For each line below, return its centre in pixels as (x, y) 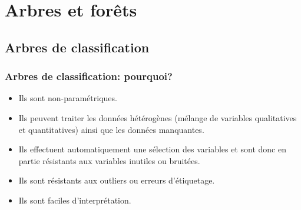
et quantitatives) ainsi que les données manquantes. (111, 129)
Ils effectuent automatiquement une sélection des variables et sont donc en (152, 149)
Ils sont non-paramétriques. (68, 98)
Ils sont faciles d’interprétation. (75, 200)
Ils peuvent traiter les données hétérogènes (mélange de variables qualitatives (158, 117)
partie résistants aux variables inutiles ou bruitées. (109, 160)
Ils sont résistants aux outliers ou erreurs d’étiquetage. (117, 180)
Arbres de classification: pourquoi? (89, 76)
